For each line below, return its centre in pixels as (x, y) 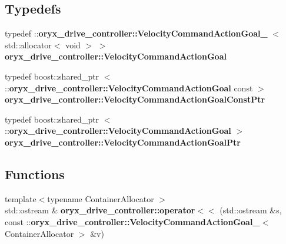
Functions (35, 174)
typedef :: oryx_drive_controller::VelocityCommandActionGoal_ (136, 33)
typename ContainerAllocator (101, 198)
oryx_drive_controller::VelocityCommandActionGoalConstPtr (135, 99)
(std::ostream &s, (251, 210)
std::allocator (28, 44)
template (21, 198)
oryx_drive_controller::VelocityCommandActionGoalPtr (123, 142)
